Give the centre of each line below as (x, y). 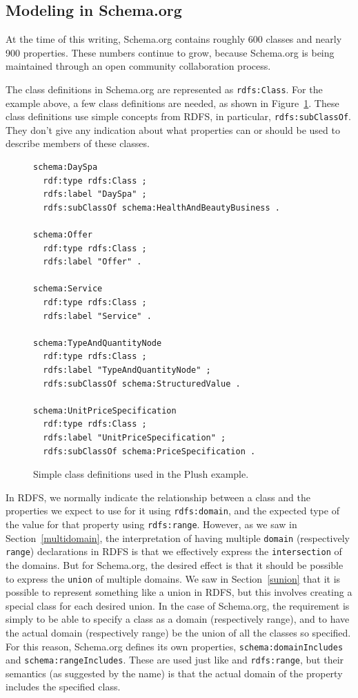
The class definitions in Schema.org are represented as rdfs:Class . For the (164, 89)
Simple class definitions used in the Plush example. (141, 474)
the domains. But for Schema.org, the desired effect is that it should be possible (175, 564)
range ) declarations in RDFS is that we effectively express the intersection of (174, 551)
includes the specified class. (63, 687)
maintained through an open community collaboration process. (138, 66)
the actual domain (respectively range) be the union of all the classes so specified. (178, 632)
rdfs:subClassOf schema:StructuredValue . (142, 384)
